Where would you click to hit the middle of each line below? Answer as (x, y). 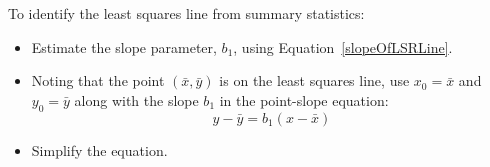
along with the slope (136, 99)
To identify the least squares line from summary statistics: (186, 13)
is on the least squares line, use (314, 80)
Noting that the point (98, 80)
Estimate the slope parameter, (124, 46)
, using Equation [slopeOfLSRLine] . (343, 46)
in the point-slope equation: (304, 99)
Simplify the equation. (99, 149)
